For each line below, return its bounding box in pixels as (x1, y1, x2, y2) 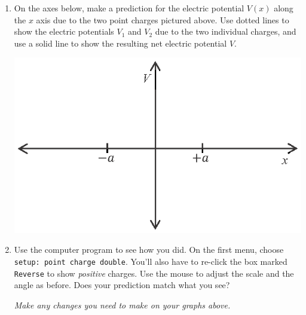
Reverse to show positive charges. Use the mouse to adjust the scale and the (14, 267, 294, 279)
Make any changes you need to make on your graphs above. (14, 298, 231, 311)
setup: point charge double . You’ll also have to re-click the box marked (14, 255, 287, 267)
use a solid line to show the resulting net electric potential (14, 36, 227, 49)
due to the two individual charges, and (155, 25, 296, 38)
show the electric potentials (14, 25, 114, 38)
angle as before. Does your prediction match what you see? (14, 279, 230, 291)
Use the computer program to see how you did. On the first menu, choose (14, 243, 284, 256)
